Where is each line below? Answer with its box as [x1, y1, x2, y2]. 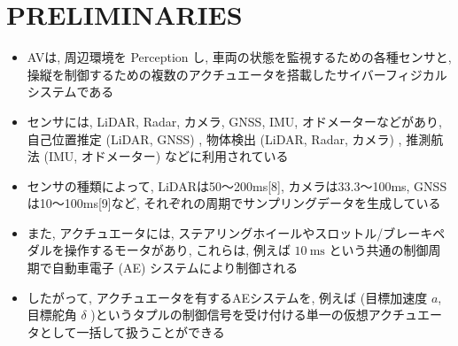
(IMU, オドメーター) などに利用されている [43, 147, 289, 165]
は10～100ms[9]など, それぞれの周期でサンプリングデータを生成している [27, 194, 441, 212]
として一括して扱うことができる [39, 322, 225, 341]
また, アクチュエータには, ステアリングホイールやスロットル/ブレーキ [27, 223, 433, 242]
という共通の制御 [329, 241, 429, 259]
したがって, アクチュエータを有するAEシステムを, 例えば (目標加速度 [27, 288, 428, 306]
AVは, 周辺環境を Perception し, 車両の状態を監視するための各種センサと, [27, 48, 452, 66]
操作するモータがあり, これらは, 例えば [64, 241, 291, 259]
